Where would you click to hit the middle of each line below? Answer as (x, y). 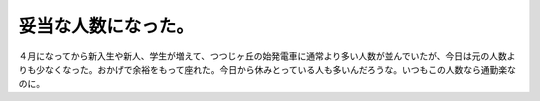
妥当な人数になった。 (106, 26)
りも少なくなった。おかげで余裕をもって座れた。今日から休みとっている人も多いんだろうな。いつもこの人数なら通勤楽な (267, 69)
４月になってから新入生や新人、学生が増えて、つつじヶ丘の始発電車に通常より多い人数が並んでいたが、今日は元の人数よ (267, 56)
